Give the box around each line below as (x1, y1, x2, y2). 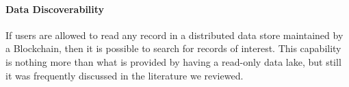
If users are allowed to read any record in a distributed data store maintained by (5, 27, 344, 42)
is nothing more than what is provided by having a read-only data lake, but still (5, 54, 341, 69)
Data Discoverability (5, 1, 105, 16)
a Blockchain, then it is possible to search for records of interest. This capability (5, 41, 341, 55)
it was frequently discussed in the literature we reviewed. (5, 68, 244, 82)
